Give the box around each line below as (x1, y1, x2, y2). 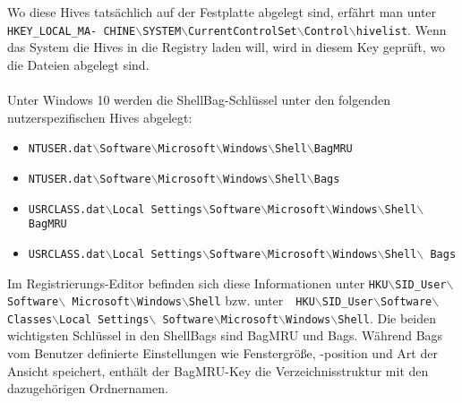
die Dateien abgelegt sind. (7, 55, 150, 73)
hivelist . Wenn (355, 20, 447, 39)
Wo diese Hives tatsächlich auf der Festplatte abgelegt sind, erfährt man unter (7, 3, 437, 21)
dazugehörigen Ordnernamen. (7, 379, 168, 398)
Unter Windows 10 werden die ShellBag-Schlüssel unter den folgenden (7, 90, 390, 109)
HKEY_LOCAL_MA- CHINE (7, 24, 136, 38)
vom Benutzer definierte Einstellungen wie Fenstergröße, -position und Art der (7, 344, 438, 363)
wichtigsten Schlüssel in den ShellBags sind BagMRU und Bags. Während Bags (7, 326, 443, 345)
